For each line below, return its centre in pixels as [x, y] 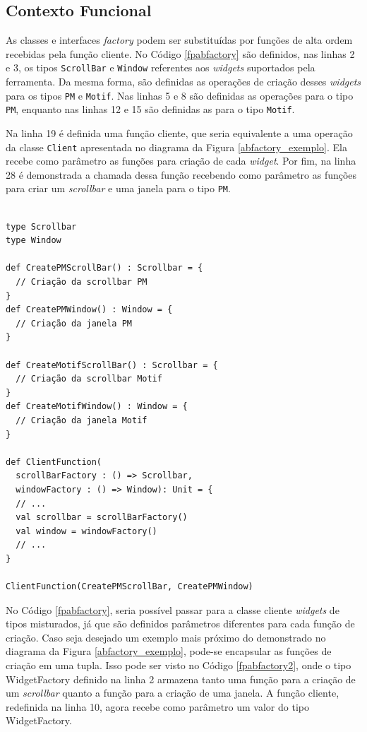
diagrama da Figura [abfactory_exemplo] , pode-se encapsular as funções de [169, 651]
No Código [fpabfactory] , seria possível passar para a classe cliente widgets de [173, 609]
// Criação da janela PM [74, 323]
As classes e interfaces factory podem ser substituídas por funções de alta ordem [179, 40]
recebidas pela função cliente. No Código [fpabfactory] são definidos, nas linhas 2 [180, 53]
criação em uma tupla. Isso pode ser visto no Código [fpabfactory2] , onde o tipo [179, 665]
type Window [34, 241]
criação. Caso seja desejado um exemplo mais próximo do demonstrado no [166, 637]
